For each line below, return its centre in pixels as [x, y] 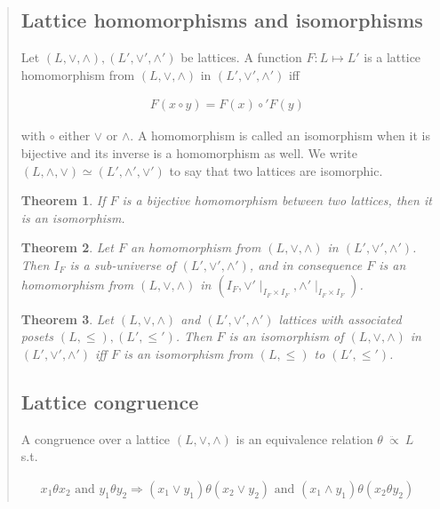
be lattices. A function [241, 57]
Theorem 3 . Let [67, 318]
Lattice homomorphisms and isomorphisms [222, 20]
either [75, 135]
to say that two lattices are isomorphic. [276, 170]
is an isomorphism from [188, 353]
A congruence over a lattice [96, 438]
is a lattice [392, 57]
